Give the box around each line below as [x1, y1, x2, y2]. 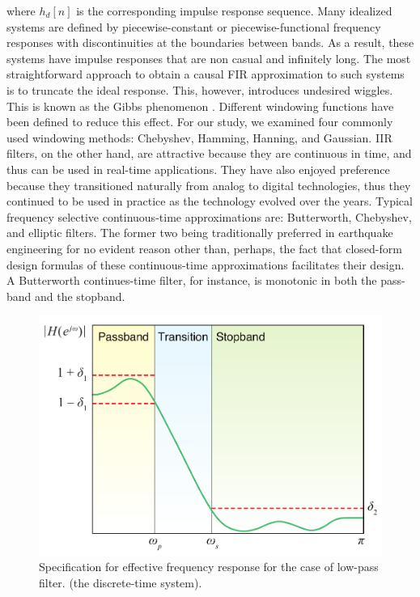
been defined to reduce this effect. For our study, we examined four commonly [6, 113, 393, 130]
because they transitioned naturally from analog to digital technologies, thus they [6, 176, 411, 193]
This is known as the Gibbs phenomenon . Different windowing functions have [6, 97, 394, 114]
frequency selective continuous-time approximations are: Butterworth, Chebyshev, [6, 208, 412, 225]
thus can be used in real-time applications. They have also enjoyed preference [6, 160, 390, 177]
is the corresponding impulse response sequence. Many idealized [76, 2, 392, 19]
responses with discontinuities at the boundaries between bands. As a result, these [6, 34, 414, 51]
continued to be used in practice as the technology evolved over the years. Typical [6, 193, 413, 210]
